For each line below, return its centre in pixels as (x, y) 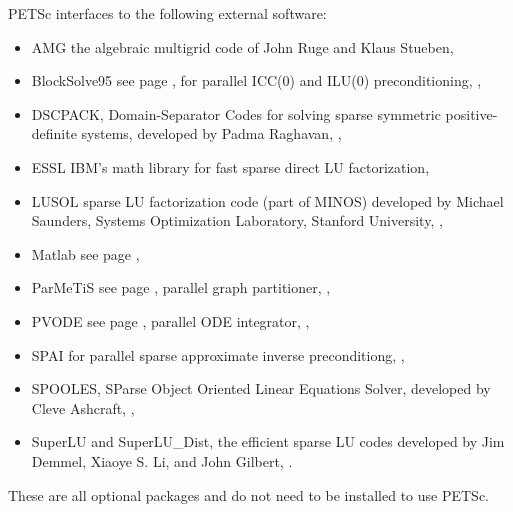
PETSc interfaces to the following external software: (167, 13)
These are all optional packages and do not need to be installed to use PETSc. (248, 494)
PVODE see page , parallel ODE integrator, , (170, 320)
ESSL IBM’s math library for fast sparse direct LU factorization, (230, 166)
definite (54, 133)
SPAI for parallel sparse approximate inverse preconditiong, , (218, 354)
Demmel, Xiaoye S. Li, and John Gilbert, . (162, 460)
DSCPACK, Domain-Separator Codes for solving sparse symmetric (236, 113)
